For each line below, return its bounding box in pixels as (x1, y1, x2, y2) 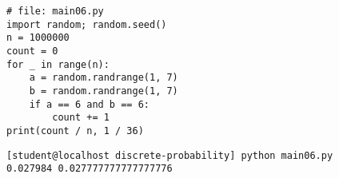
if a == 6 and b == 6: (29, 98, 150, 110)
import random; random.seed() (6, 18, 167, 30)
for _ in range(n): (6, 58, 110, 70)
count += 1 (52, 112, 110, 124)
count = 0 (6, 45, 58, 57)
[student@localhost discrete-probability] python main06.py (6, 149, 333, 161)
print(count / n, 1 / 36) (6, 125, 144, 136)
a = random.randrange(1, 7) (29, 72, 178, 84)
